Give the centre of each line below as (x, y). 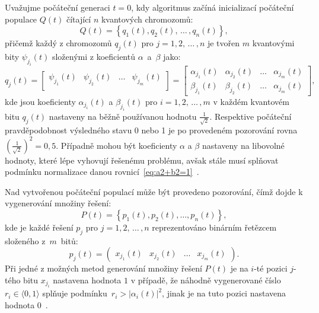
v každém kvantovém (251, 101)
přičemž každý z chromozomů (58, 43)
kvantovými (273, 43)
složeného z (25, 240)
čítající (79, 19)
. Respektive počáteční (251, 116)
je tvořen (224, 43)
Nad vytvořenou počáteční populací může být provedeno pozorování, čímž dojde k (154, 191)
